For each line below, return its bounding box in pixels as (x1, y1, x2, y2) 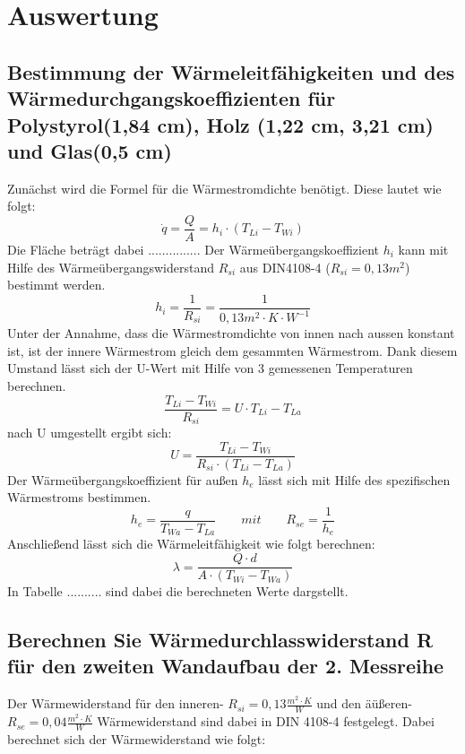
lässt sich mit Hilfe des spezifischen (258, 470, 451, 489)
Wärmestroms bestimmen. (7, 488, 151, 507)
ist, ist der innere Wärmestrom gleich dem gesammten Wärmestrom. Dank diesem (7, 341, 458, 360)
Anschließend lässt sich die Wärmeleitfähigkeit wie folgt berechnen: (7, 534, 375, 553)
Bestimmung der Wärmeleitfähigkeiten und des (7, 57, 455, 85)
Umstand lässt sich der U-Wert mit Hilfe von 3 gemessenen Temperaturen (7, 359, 413, 377)
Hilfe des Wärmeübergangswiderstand (7, 257, 214, 276)
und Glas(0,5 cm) (7, 136, 172, 164)
